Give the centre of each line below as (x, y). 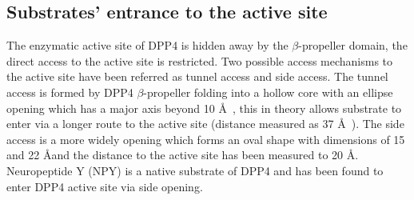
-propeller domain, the (353, 45)
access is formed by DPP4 (70, 92)
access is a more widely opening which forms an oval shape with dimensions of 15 (206, 139)
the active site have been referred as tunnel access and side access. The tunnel (197, 76)
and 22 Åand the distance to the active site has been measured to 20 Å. (183, 155)
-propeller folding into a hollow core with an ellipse (268, 92)
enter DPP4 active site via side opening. (105, 186)
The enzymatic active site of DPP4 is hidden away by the (147, 45)
